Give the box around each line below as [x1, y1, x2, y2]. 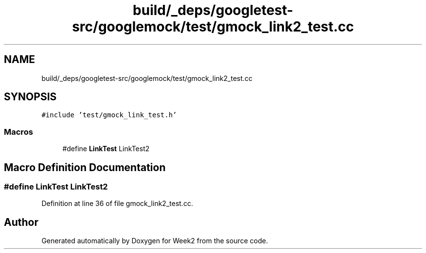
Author [4, 216, 38, 228]
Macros [4, 126, 33, 137]
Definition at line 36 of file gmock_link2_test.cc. [41, 199, 193, 208]
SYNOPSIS [4, 91, 57, 103]
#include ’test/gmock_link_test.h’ [41, 111, 177, 119]
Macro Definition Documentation [4, 161, 166, 174]
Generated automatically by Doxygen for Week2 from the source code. [41, 237, 268, 245]
